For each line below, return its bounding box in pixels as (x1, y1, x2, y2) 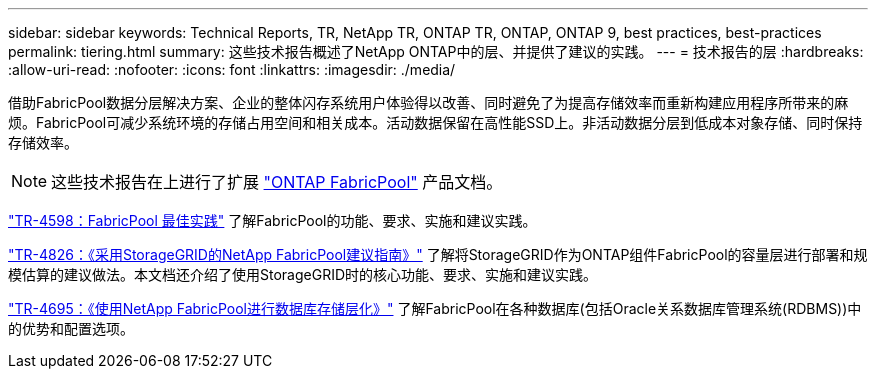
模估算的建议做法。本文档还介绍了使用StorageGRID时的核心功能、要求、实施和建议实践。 (8, 266, 598, 283)
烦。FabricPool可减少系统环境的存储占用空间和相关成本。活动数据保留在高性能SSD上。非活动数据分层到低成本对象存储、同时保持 (8, 114, 863, 131)
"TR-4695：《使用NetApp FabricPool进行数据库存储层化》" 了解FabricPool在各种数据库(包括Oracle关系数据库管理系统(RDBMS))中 (8, 300, 862, 317)
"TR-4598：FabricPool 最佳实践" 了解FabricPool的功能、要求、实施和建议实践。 (8, 212, 537, 229)
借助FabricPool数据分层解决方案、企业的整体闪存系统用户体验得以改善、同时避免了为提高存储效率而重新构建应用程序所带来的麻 (8, 94, 849, 111)
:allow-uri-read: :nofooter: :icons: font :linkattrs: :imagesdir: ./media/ (8, 61, 456, 78)
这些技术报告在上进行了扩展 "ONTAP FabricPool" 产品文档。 (51, 172, 503, 192)
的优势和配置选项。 (8, 320, 134, 337)
